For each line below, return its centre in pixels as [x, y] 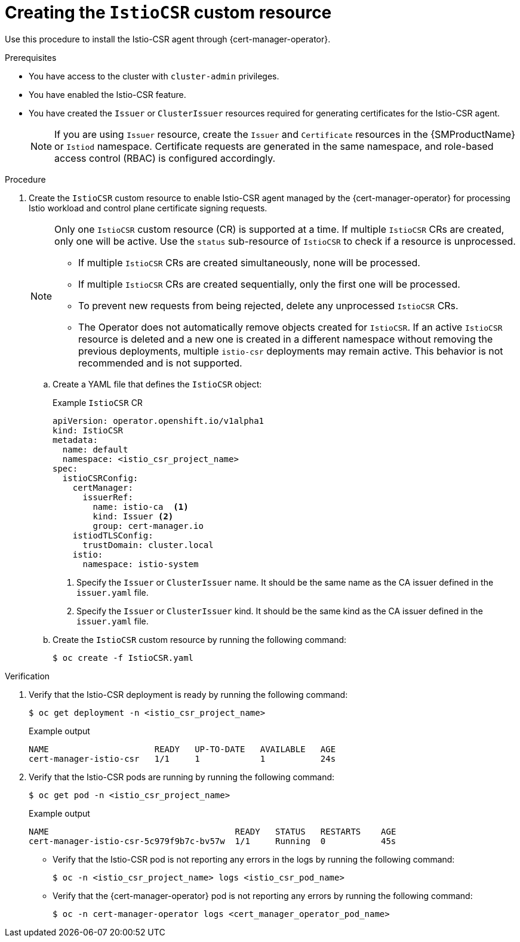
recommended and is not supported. [160, 363]
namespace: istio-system [141, 564]
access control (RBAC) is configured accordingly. [165, 158]
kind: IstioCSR [88, 430]
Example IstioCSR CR [98, 402]
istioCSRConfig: [100, 478]
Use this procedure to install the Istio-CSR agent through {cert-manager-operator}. [168, 39]
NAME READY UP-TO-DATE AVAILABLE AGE [182, 749]
